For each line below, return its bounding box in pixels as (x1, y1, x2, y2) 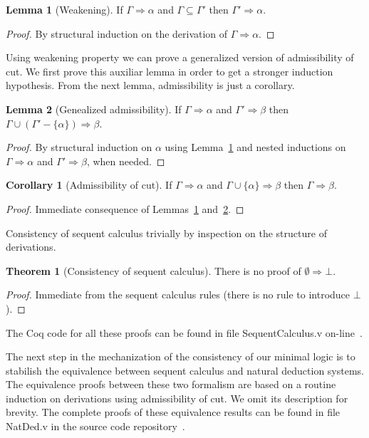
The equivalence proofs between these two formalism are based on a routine (6, 377, 336, 392)
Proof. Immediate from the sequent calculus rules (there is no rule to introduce (6, 287, 350, 302)
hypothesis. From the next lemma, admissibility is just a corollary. (6, 78, 295, 93)
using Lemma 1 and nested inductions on (165, 140, 346, 155)
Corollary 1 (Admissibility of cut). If (6, 177, 172, 192)
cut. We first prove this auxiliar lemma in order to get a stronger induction (6, 63, 333, 78)
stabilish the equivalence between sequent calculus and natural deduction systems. (6, 363, 365, 377)
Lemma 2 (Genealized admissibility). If (6, 101, 182, 116)
